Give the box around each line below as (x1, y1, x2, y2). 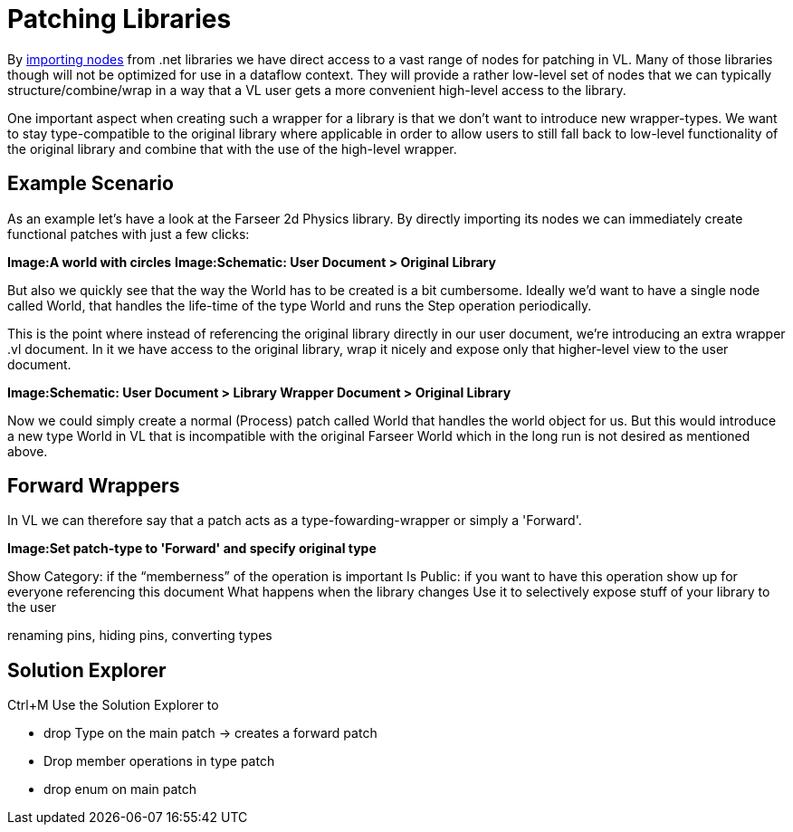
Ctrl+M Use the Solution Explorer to (7, 697, 219, 713)
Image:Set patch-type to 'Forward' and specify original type (7, 540, 377, 557)
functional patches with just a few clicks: (7, 225, 250, 242)
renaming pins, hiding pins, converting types (7, 627, 272, 644)
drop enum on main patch (43, 781, 197, 798)
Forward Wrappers (7, 474, 180, 498)
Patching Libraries (7, 4, 232, 34)
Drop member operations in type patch (43, 753, 275, 770)
